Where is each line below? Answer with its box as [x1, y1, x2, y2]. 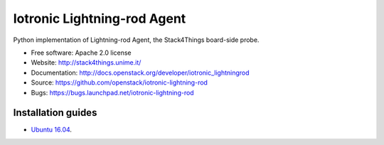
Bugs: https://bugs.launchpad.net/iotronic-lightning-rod [31, 88, 195, 97]
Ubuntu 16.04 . [31, 125, 73, 134]
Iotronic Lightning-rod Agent [13, 11, 186, 26]
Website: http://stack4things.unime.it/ [31, 58, 142, 67]
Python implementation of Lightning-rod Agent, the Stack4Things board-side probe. [13, 36, 260, 44]
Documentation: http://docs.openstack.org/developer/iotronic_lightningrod [31, 68, 250, 77]
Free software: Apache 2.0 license [31, 48, 132, 57]
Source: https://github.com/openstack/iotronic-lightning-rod [31, 78, 208, 87]
